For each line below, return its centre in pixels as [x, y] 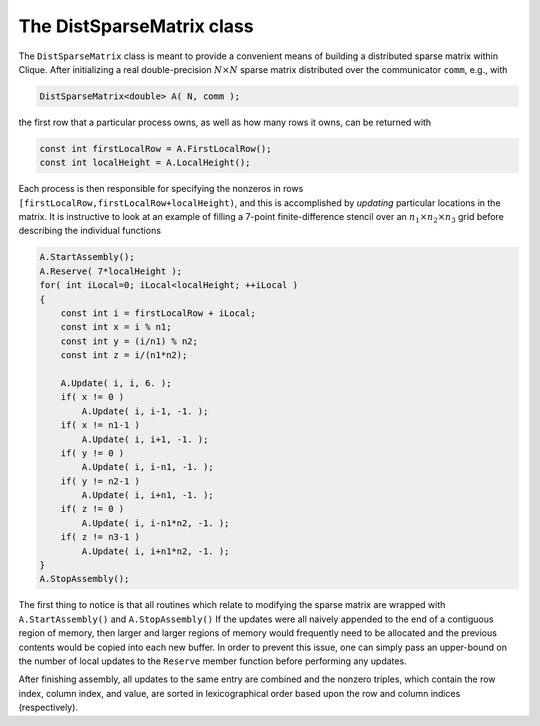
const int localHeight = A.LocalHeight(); [145, 163]
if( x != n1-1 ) [100, 425]
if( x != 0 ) [92, 397]
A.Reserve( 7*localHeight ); [111, 271]
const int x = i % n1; [116, 327]
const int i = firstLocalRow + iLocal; [158, 313]
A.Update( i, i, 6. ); [116, 383]
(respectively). [48, 707]
